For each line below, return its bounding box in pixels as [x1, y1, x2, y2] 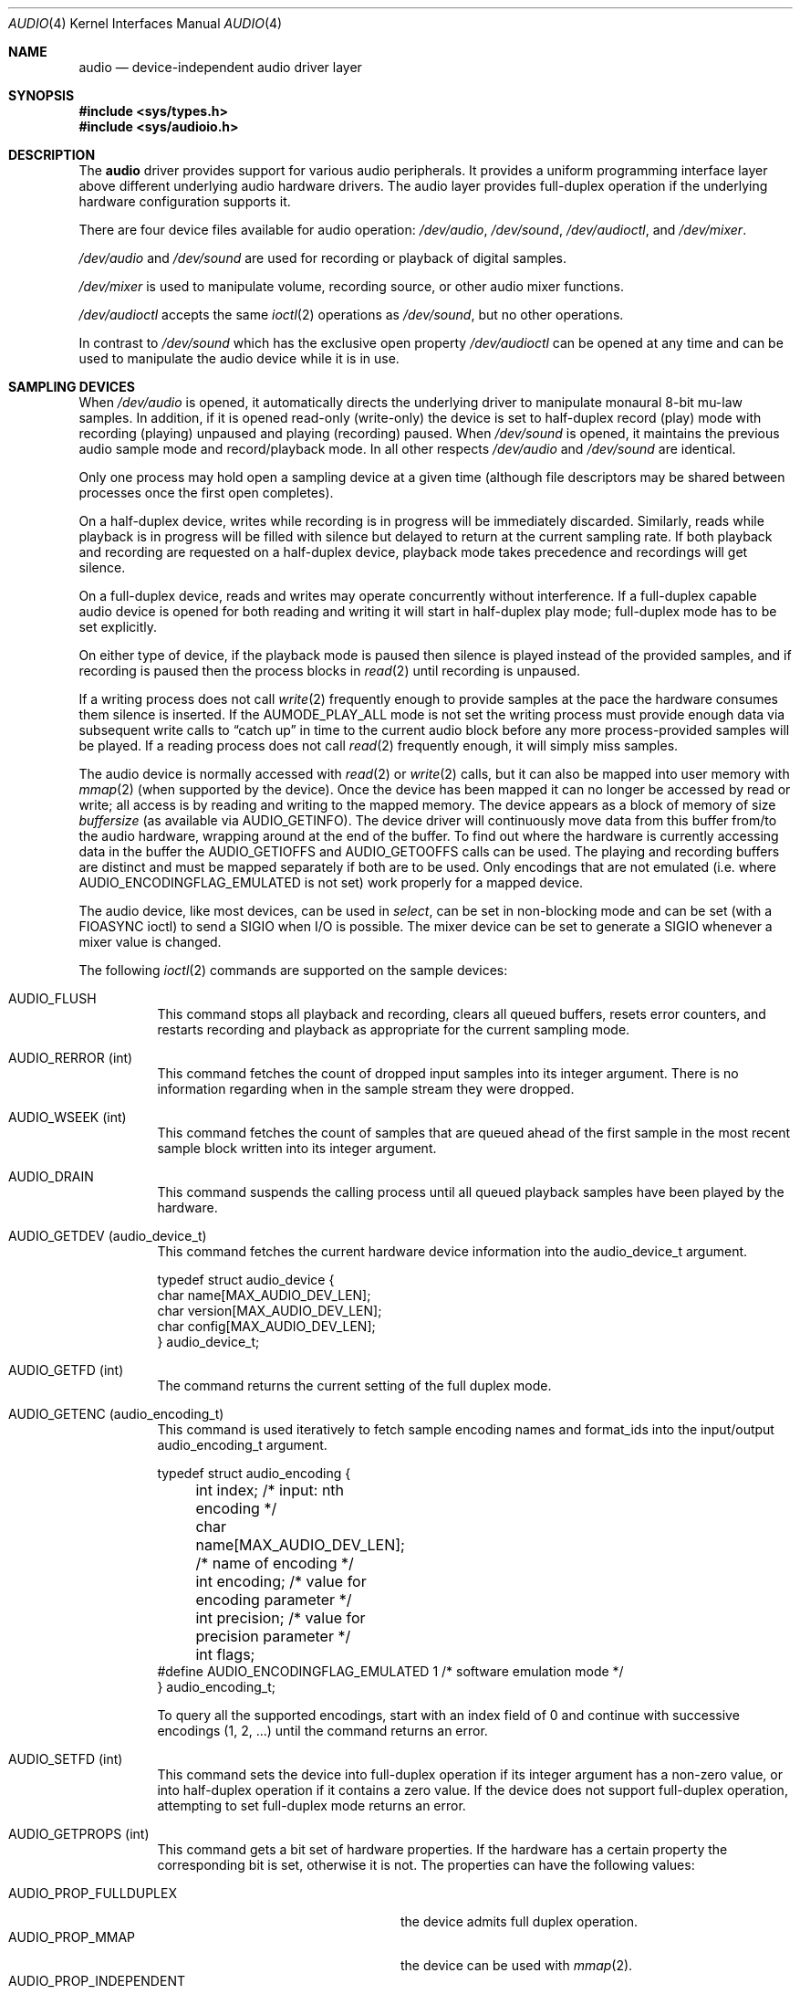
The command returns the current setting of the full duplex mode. [157, 1378, 552, 1393]
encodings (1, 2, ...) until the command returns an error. [157, 1723, 488, 1738]
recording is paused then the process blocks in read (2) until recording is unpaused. [78, 663, 580, 678]
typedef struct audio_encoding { [157, 1465, 351, 1481]
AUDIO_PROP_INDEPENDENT [8, 1973, 185, 1989]
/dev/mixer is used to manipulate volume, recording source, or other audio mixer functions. [78, 278, 624, 294]
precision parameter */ [195, 1627, 351, 1645]
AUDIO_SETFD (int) [8, 1751, 123, 1767]
